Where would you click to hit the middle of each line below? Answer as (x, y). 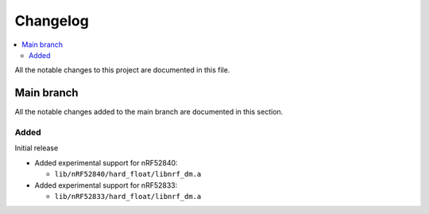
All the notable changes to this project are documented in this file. (122, 70)
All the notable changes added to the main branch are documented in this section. (149, 112)
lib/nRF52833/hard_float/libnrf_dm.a (128, 196)
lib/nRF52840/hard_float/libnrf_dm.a (128, 174)
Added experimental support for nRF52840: (106, 162)
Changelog (52, 21)
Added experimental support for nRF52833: (106, 185)
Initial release (37, 148)
